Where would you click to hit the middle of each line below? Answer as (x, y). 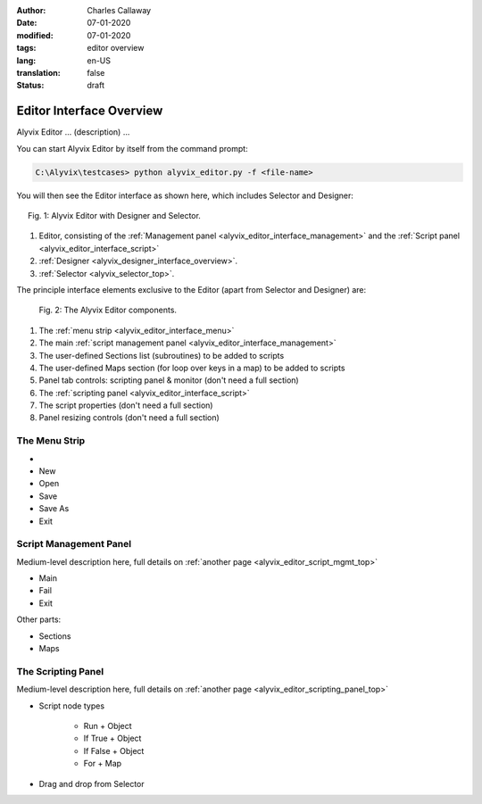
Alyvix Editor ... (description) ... (73, 132)
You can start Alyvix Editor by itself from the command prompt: (133, 148)
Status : (30, 86)
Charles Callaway (119, 10)
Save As (54, 509)
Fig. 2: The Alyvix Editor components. (108, 310)
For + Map (103, 764)
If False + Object (114, 750)
